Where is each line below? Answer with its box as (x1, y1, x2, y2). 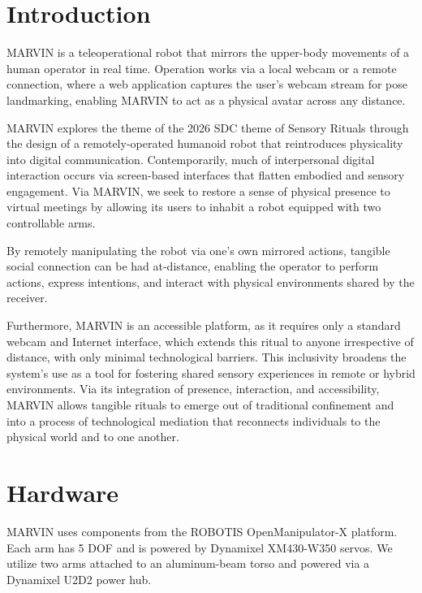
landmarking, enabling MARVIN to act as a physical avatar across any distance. (6, 91, 406, 108)
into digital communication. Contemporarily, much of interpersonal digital (6, 150, 375, 167)
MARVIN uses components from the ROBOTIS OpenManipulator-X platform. (6, 522, 398, 539)
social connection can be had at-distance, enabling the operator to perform (6, 258, 379, 275)
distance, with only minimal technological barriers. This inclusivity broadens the (6, 348, 407, 366)
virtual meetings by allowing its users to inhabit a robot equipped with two (6, 198, 381, 215)
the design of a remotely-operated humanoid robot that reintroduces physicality (6, 135, 403, 152)
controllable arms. (6, 214, 96, 232)
